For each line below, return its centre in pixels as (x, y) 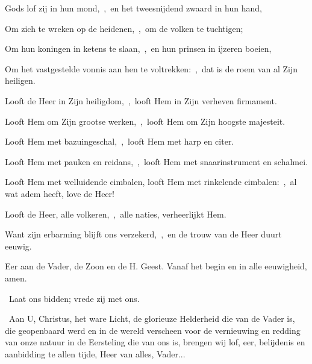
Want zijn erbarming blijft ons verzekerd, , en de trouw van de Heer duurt (143, 234)
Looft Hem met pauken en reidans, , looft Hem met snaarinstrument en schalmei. (157, 161)
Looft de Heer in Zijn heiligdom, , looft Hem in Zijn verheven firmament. (141, 100)
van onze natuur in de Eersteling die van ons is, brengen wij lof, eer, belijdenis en (155, 342)
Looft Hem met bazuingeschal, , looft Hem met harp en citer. (120, 141)
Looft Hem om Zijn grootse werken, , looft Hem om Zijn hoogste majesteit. (145, 121)
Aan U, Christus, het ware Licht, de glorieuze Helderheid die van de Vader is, (152, 318)
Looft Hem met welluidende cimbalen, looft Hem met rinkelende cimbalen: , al (151, 182)
